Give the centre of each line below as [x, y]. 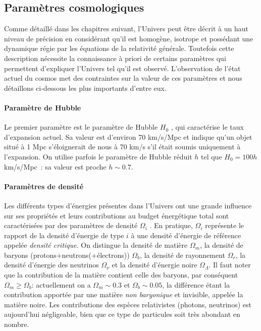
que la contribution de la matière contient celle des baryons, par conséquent [121, 275]
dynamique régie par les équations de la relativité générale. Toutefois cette [119, 48]
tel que [212, 156]
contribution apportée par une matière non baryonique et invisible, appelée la [124, 294]
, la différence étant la [196, 284]
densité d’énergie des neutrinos [51, 265]
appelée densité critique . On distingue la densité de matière [96, 245]
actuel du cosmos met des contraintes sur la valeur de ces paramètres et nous [123, 78]
